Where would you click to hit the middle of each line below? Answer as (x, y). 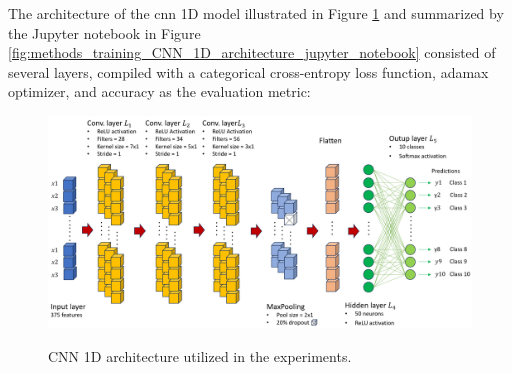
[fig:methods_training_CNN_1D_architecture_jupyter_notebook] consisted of (252, 52)
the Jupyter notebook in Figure (104, 32)
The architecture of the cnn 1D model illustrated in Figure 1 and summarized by (256, 13)
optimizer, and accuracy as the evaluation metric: (159, 91)
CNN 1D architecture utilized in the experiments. (200, 355)
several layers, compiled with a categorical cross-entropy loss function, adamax (248, 71)
